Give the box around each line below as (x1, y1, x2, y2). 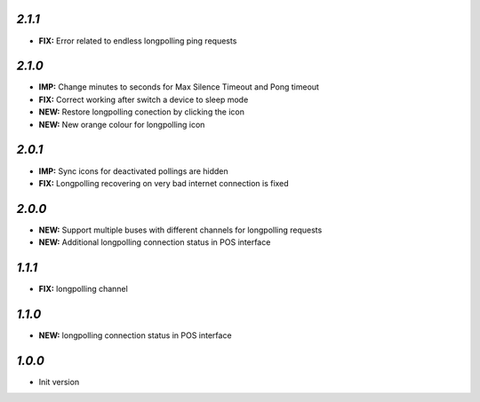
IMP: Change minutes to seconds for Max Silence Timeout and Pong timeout (38, 82, 320, 92)
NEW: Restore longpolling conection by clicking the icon (38, 106, 244, 117)
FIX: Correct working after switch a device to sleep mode (38, 94, 249, 105)
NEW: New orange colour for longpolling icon (38, 119, 205, 130)
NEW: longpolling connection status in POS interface (38, 330, 232, 341)
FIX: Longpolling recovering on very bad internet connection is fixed (38, 177, 289, 188)
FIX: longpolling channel (38, 284, 128, 295)
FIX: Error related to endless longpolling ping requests (38, 35, 237, 46)
